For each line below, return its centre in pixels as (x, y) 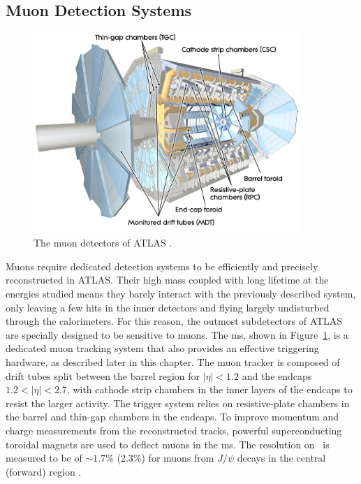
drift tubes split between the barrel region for (103, 375)
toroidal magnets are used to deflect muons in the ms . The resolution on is (168, 444)
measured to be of (44, 458)
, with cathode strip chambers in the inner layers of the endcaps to (209, 389)
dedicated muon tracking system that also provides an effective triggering (162, 348)
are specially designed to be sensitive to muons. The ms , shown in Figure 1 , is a (177, 334)
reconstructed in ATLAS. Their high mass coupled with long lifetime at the (167, 280)
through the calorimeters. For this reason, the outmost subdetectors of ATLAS (174, 321)
